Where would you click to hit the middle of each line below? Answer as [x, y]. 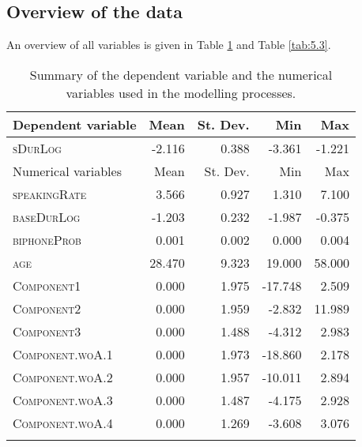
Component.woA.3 [63, 400]
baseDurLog [47, 216]
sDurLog [37, 148]
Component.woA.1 [63, 354]
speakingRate [50, 193]
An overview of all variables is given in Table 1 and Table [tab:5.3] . [169, 45]
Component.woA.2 [63, 377]
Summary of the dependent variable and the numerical [181, 74]
